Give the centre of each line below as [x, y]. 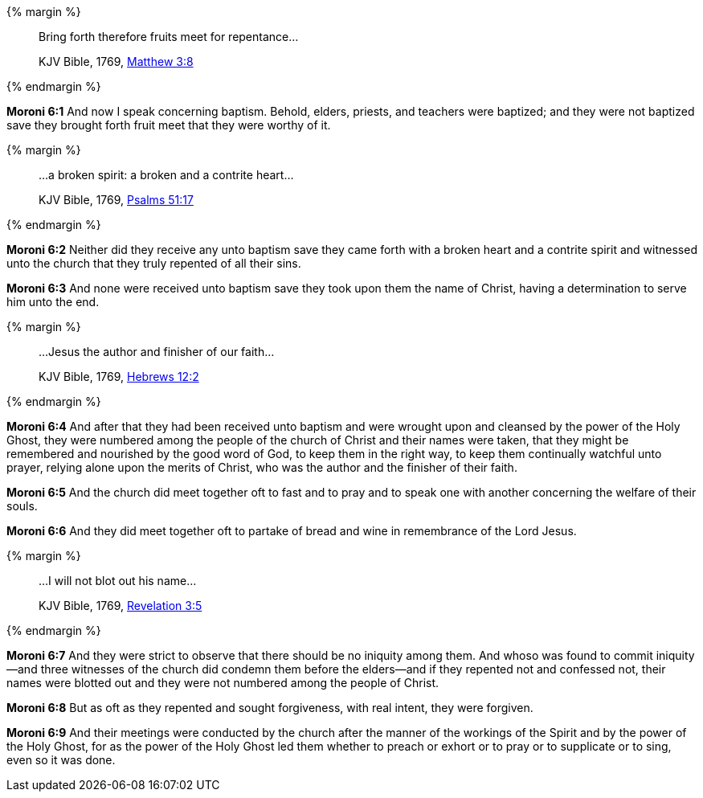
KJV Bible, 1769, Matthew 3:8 [116, 61]
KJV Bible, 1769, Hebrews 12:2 [119, 376]
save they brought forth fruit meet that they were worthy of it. [169, 125]
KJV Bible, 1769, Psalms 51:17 [116, 200]
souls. [22, 506]
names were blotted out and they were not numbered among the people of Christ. [223, 683]
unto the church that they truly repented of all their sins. [154, 263]
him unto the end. [53, 302]
